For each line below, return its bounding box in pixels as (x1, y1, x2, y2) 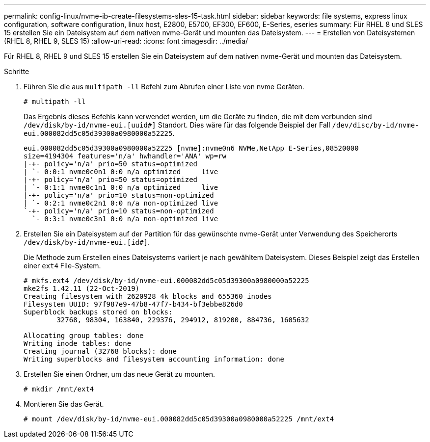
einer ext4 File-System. (24, 261, 101, 270)
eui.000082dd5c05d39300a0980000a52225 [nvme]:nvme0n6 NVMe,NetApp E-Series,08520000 (24, 144, 359, 152)
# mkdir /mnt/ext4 (24, 385, 94, 393)
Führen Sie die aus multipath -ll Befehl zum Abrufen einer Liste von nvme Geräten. (24, 82, 304, 91)
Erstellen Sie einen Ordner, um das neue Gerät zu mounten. (24, 370, 215, 378)
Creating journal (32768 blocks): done (24, 347, 177, 355)
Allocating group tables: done (24, 332, 144, 339)
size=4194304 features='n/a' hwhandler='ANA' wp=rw (24, 152, 227, 160)
